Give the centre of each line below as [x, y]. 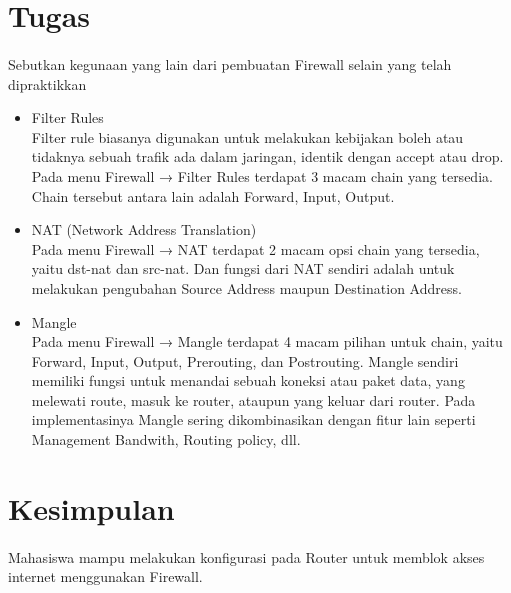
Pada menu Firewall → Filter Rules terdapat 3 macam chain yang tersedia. [262, 175]
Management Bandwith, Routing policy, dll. [166, 439]
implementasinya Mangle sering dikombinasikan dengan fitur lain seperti [253, 419]
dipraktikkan [47, 83]
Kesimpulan [91, 507]
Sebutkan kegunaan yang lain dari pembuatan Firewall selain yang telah [230, 63]
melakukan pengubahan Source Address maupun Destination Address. [246, 287]
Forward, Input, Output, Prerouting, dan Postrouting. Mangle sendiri [245, 360]
